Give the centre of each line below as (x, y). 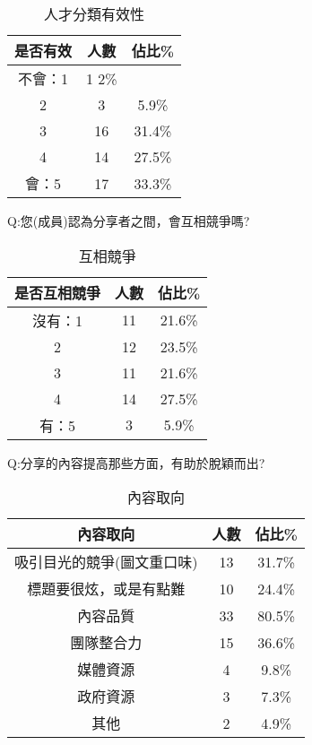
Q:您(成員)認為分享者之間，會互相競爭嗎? (129, 221)
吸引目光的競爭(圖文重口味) (106, 562)
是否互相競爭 (58, 292)
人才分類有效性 (94, 14)
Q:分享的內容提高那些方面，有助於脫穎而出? (136, 462)
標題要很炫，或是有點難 (106, 589)
